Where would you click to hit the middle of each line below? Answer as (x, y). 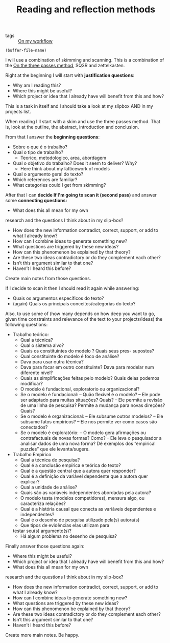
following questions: (27, 325)
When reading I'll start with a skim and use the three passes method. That (83, 122)
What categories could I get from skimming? (59, 185)
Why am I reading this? (37, 85)
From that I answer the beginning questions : (53, 137)
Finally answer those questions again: (45, 546)
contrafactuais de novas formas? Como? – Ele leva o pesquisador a (91, 438)
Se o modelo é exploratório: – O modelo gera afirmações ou (83, 433)
